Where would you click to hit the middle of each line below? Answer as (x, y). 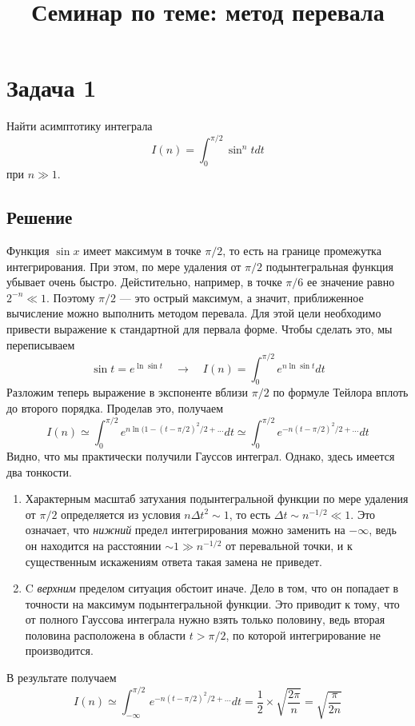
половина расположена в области (106, 634)
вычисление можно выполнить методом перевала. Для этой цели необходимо (194, 313)
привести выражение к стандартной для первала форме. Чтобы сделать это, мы (200, 328)
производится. (59, 650)
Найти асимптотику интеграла (80, 126)
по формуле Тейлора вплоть (341, 392)
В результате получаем (62, 678)
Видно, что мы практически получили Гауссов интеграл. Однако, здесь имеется (201, 455)
